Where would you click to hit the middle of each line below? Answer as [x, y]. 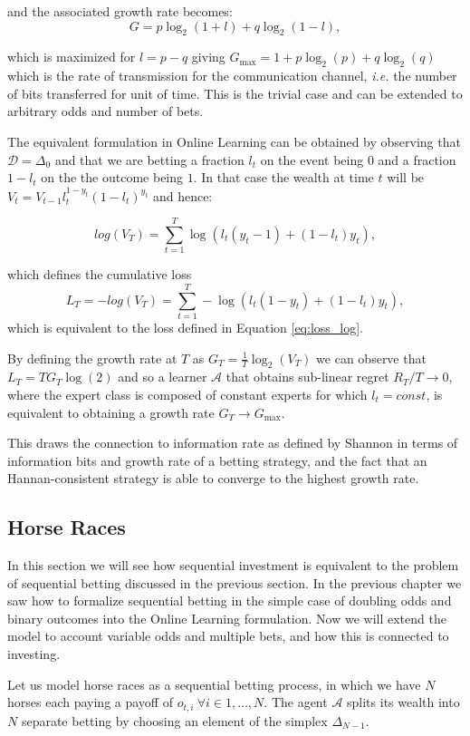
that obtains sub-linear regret [307, 377]
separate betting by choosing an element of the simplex [174, 720]
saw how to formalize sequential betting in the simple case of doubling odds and [230, 600]
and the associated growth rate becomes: [120, 11]
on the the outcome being [112, 177]
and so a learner [163, 377]
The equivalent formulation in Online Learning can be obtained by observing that [234, 141]
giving [208, 57]
